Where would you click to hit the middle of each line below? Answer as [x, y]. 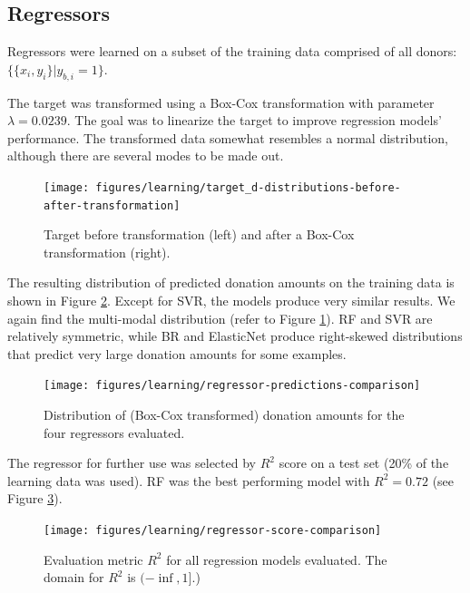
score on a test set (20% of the [364, 463]
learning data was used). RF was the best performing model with [189, 480]
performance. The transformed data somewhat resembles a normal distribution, [228, 137]
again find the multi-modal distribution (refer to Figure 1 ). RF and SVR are [220, 318]
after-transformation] [112, 205]
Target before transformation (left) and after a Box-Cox [199, 234]
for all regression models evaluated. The [277, 559]
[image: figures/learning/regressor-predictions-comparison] [232, 386]
